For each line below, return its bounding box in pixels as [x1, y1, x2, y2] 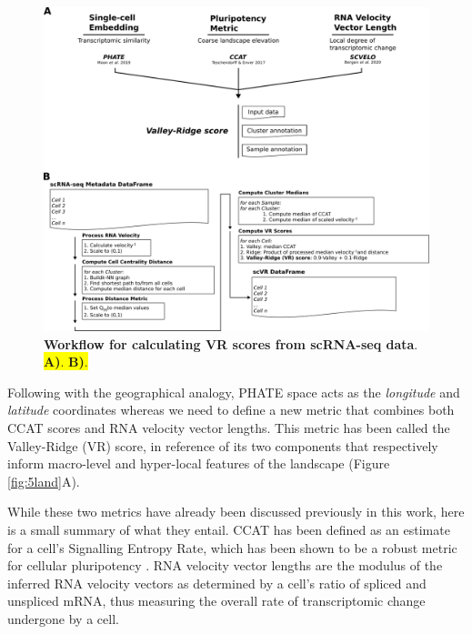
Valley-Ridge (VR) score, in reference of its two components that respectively [7, 436, 438, 455]
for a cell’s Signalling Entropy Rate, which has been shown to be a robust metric [7, 538, 457, 557]
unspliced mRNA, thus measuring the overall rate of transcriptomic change [7, 591, 426, 610]
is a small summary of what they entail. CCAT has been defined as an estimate [7, 520, 450, 539]
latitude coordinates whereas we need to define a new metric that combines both [7, 400, 455, 419]
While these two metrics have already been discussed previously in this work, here [7, 502, 465, 521]
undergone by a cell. [7, 609, 119, 628]
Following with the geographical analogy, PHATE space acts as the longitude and [7, 382, 460, 401]
